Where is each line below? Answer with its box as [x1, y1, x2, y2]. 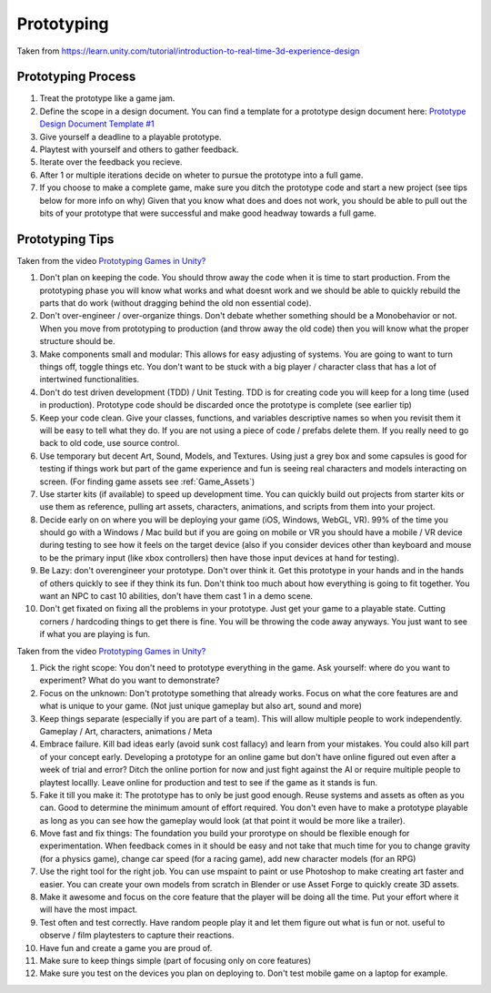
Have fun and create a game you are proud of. [39, 942, 213, 953]
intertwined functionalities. [39, 374, 140, 385]
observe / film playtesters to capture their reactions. [39, 929, 235, 941]
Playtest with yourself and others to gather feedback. [39, 144, 239, 155]
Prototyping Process [16, 69, 136, 85]
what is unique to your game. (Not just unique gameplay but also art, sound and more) [39, 701, 363, 712]
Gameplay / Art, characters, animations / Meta [39, 725, 213, 736]
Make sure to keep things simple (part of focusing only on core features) [39, 955, 312, 966]
